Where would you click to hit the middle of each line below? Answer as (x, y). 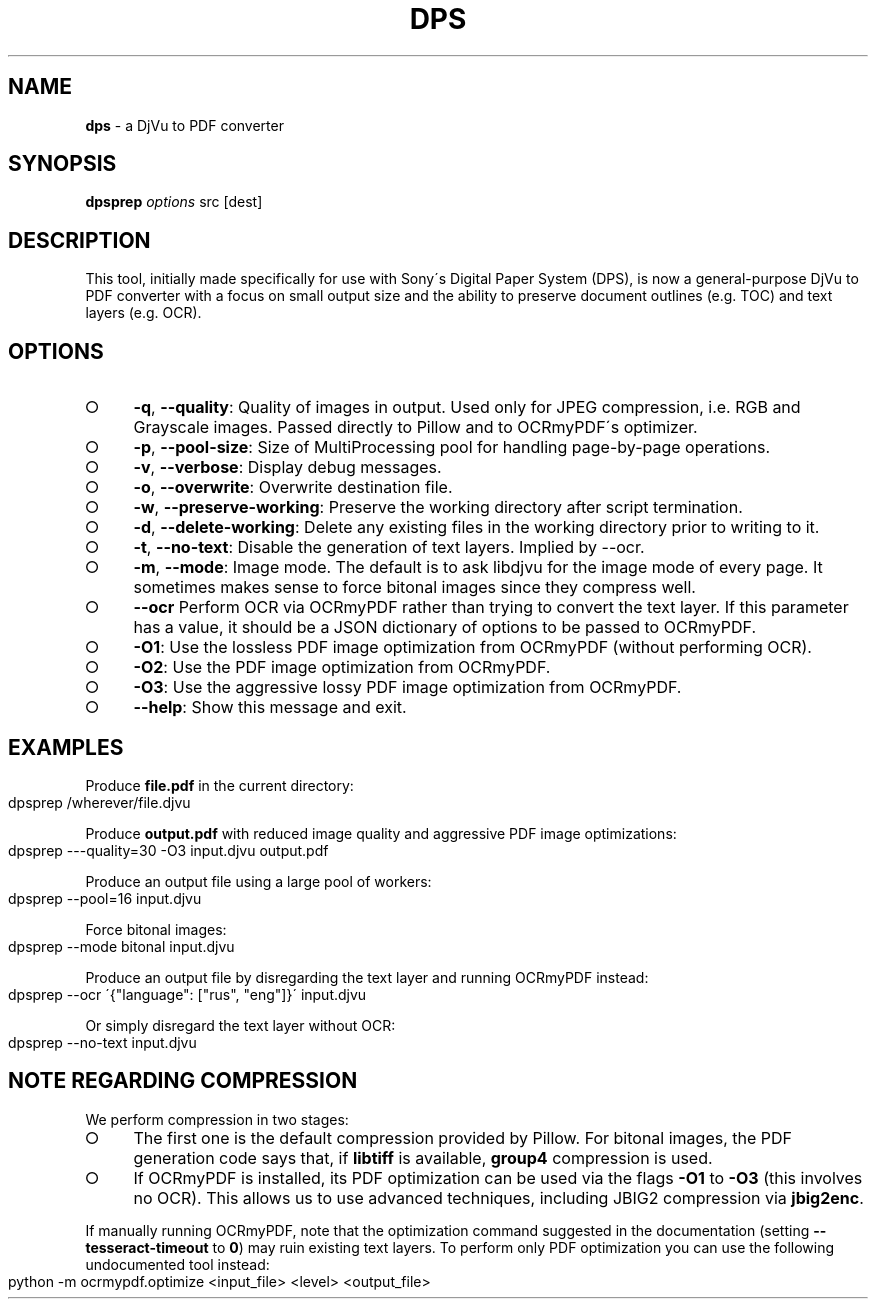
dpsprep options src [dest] (174, 202)
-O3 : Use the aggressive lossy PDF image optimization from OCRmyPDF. (407, 687)
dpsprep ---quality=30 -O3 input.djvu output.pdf (168, 850)
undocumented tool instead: (177, 1264)
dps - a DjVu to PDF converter (184, 125)
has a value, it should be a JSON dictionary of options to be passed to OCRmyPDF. (445, 627)
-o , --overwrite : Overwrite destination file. (293, 487)
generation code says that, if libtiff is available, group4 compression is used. (423, 1157)
